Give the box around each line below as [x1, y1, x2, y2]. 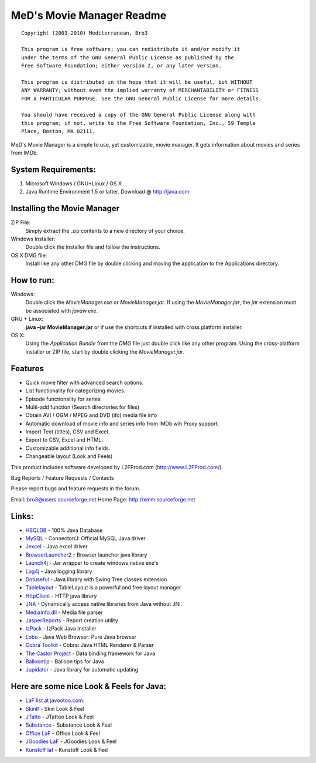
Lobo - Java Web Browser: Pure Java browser [25, 633, 137, 640]
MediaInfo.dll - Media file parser [25, 609, 103, 616]
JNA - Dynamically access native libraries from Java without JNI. [25, 601, 183, 608]
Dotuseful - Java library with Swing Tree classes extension [25, 576, 167, 583]
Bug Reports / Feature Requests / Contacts [11, 474, 114, 481]
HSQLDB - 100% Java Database [25, 527, 103, 534]
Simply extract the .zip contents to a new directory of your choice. [25, 227, 186, 234]
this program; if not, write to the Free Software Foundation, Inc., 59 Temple [21, 120, 256, 126]
